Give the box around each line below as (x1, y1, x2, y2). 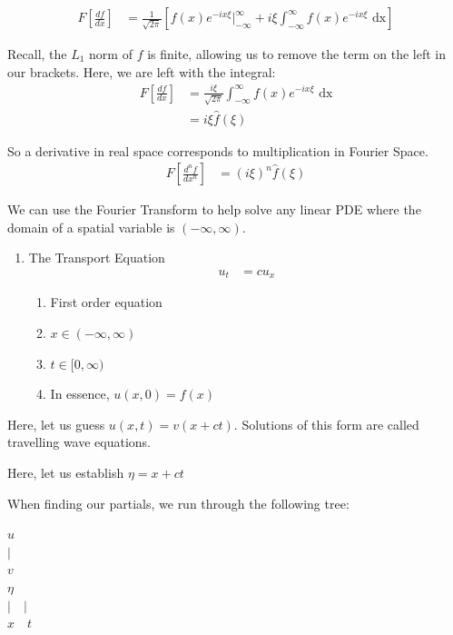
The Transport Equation (28, 248, 165, 267)
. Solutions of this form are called (233, 414, 419, 433)
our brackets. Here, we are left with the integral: (7, 62, 276, 81)
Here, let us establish (7, 462, 124, 481)
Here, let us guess (7, 414, 105, 433)
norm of (89, 45, 133, 64)
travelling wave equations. (7, 432, 152, 451)
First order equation (50, 293, 162, 312)
